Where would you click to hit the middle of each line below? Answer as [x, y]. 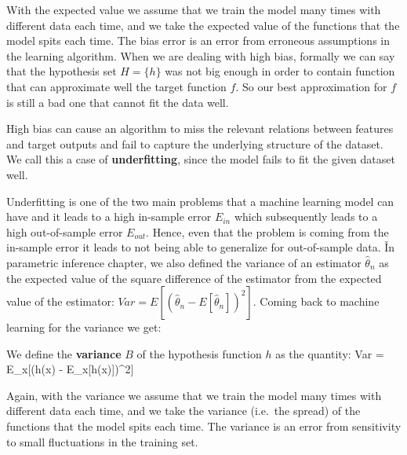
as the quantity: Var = [330, 353]
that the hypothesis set [62, 71]
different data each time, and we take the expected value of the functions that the [203, 25]
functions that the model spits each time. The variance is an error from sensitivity [204, 426]
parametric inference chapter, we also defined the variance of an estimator [184, 262]
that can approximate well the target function [116, 86]
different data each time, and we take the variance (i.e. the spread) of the [184, 411]
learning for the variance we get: [84, 327]
